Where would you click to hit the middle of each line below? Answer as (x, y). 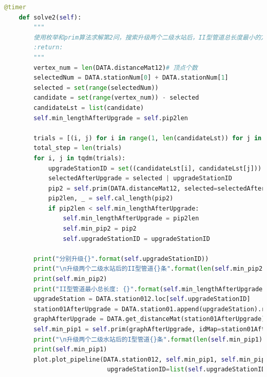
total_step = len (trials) (78, 148)
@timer (15, 7)
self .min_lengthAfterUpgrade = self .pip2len (111, 118)
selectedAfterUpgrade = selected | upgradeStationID (140, 178)
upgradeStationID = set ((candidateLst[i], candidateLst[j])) (155, 168)
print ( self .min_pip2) (70, 279)
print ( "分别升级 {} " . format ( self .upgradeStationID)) (121, 259)
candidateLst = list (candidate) (89, 108)
